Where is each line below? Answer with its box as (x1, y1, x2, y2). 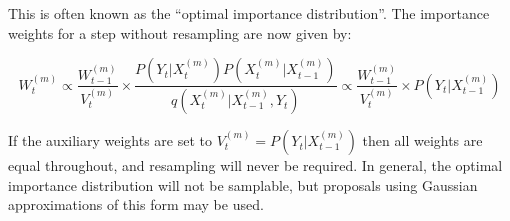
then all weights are (362, 130, 483, 151)
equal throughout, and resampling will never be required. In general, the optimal (8, 155, 503, 176)
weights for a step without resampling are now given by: (8, 22, 352, 43)
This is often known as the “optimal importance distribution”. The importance (8, 3, 490, 23)
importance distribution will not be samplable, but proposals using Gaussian (8, 174, 478, 195)
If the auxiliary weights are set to (8, 130, 212, 151)
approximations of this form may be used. (8, 194, 264, 215)
